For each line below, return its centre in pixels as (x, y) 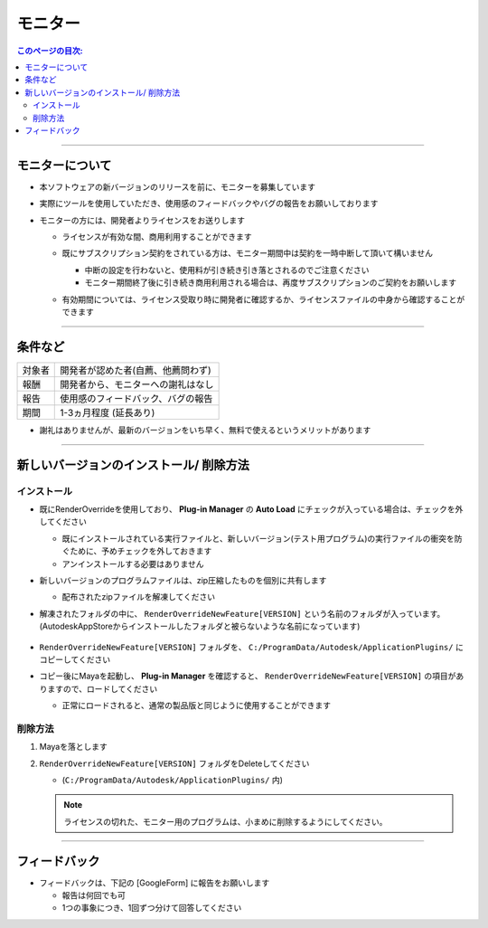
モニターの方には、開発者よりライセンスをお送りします (142, 220)
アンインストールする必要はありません (133, 563)
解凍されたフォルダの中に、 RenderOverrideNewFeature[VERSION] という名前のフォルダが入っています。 (242, 613)
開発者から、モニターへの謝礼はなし (137, 384)
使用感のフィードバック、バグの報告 (136, 398)
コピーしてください (75, 659)
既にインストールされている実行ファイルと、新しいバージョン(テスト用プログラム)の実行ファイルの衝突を (258, 538)
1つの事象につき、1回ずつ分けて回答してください (152, 908)
